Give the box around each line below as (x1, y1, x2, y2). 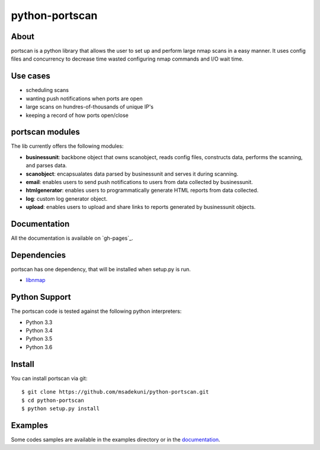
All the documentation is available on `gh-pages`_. (11, 234, 133, 242)
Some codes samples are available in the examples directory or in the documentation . (11, 436, 220, 443)
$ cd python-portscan (21, 397, 84, 404)
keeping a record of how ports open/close (25, 112, 129, 119)
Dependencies (11, 250, 66, 260)
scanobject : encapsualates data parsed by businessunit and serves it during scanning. (25, 170, 239, 178)
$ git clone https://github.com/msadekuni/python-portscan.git (21, 389, 209, 395)
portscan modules (11, 127, 80, 137)
